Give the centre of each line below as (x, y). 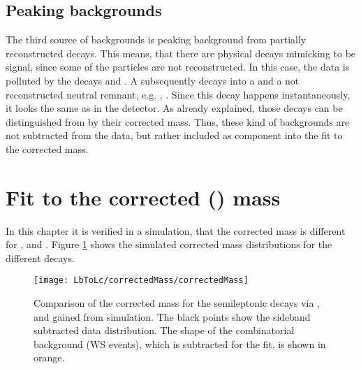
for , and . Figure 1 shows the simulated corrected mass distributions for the (169, 244)
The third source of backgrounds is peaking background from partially (156, 39)
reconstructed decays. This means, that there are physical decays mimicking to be (181, 53)
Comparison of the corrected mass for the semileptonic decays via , (177, 303)
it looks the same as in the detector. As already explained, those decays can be (174, 108)
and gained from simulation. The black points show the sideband (172, 316)
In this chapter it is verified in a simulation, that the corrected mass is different (176, 230)
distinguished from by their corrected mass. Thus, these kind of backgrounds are (178, 121)
